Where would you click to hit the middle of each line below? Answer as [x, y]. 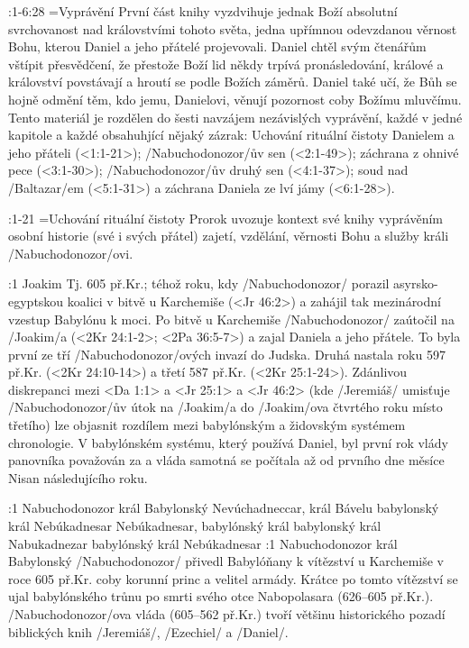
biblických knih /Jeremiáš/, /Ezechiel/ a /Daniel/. [148, 631]
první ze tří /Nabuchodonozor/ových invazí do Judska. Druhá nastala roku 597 [227, 354]
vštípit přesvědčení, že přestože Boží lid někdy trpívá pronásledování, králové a [226, 64]
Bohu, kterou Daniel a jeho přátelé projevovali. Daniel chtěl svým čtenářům [217, 46]
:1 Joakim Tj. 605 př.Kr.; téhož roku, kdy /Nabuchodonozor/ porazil [199, 283]
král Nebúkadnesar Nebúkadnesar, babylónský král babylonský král [195, 526]
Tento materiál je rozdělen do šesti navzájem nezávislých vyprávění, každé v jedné [235, 117]
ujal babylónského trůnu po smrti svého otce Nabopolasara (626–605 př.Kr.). [221, 596]
